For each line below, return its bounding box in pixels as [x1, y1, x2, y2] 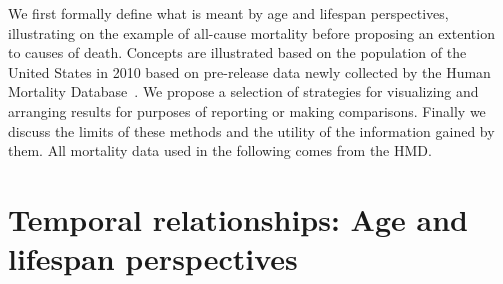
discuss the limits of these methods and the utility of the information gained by [8, 120, 495, 141]
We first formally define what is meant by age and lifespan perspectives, [8, 3, 449, 23]
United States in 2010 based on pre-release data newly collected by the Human [8, 61, 491, 82]
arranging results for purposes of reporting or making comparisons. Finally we [8, 100, 486, 121]
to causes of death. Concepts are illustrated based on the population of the [8, 42, 467, 63]
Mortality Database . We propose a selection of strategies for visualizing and [8, 81, 479, 102]
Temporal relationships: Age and [8, 198, 468, 239]
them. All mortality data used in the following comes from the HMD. [8, 140, 432, 161]
